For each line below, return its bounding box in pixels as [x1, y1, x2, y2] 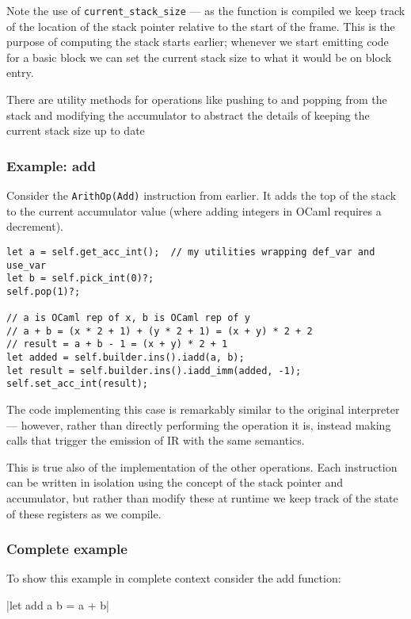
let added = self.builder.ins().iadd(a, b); [6, 352, 245, 364]
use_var [6, 259, 47, 271]
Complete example [6, 539, 127, 559]
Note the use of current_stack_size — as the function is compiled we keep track [6, 2, 405, 18]
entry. [6, 64, 34, 81]
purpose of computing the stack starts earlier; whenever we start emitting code [6, 33, 389, 50]
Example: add [6, 155, 96, 175]
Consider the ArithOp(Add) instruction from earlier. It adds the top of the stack [6, 187, 397, 204]
